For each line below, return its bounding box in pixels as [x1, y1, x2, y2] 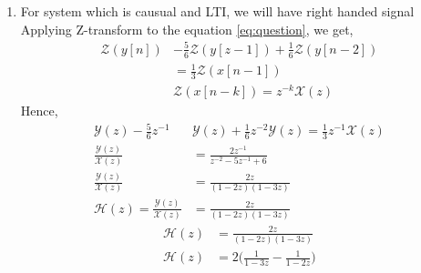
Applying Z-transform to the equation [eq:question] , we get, [20, 19, 354, 38]
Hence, [20, 101, 58, 120]
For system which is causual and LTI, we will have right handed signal [20, 2, 415, 20]
